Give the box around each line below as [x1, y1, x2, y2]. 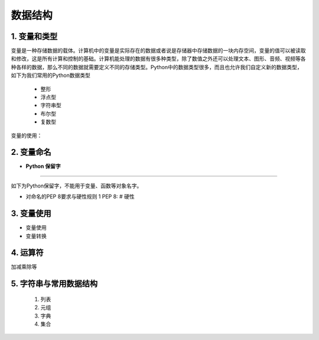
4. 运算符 [11, 248, 44, 258]
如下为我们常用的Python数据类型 [11, 72, 91, 79]
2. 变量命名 [11, 147, 51, 157]
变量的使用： [11, 132, 43, 139]
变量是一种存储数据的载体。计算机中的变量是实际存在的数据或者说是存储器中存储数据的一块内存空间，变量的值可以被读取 [11, 47, 306, 54]
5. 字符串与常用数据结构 [11, 279, 97, 289]
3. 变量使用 [11, 209, 51, 219]
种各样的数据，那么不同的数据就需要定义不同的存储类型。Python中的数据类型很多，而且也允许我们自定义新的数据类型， [11, 63, 302, 70]
